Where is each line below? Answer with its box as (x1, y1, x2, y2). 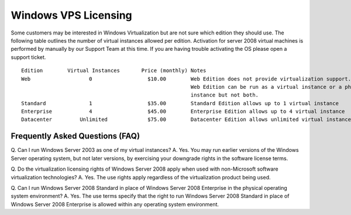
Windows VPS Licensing (11, 9, 133, 22)
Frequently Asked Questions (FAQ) (11, 131, 140, 141)
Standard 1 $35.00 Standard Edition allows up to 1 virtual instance (21, 100, 339, 106)
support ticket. (11, 53, 46, 61)
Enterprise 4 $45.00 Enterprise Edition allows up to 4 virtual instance (21, 108, 345, 115)
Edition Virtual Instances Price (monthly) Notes (21, 67, 207, 74)
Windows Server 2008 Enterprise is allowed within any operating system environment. (11, 200, 219, 207)
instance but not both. (190, 92, 259, 99)
